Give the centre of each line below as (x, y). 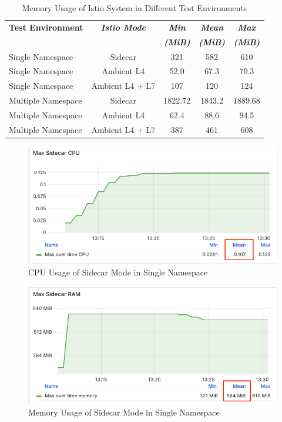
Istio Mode (123, 27)
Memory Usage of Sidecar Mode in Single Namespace (124, 412)
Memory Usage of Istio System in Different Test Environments (135, 8)
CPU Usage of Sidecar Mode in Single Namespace (118, 272)
